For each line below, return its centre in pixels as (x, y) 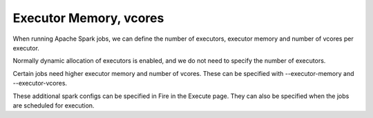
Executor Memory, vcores (88, 18)
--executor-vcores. (40, 83)
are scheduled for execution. (54, 105)
